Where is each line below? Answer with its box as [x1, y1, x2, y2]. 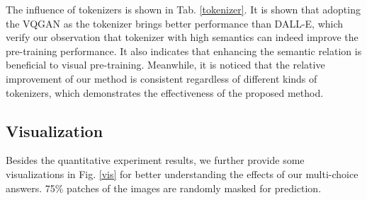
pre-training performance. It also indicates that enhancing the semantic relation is [6, 43, 362, 58]
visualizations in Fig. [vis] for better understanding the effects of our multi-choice [6, 166, 358, 181]
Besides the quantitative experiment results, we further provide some [6, 153, 305, 167]
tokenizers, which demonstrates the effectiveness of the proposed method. [6, 85, 324, 100]
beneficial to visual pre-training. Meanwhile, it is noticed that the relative [6, 57, 325, 72]
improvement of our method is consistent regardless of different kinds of [6, 71, 317, 86]
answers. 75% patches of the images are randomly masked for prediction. [6, 180, 322, 195]
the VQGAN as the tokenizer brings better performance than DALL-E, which [6, 16, 344, 30]
